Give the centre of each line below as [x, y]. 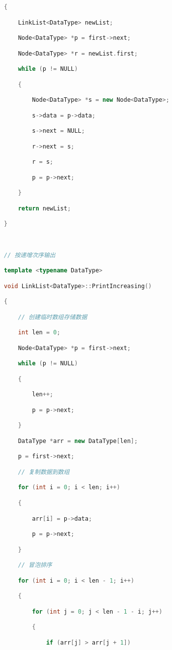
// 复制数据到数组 [44, 472]
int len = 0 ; [39, 333]
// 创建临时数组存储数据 [53, 317]
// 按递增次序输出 [30, 255]
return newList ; [44, 208]
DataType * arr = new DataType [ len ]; [78, 441]
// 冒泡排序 [35, 565]
